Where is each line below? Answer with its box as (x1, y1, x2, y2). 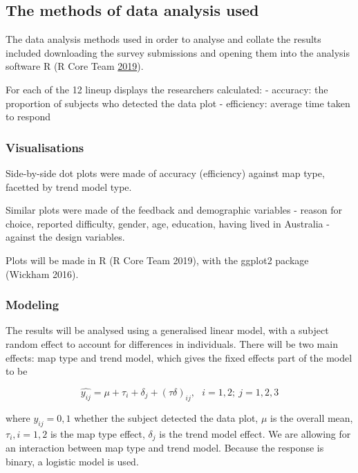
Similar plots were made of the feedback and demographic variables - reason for (6, 203, 342, 217)
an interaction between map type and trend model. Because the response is (6, 440, 324, 454)
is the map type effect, (50, 426, 145, 440)
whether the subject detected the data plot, (74, 410, 258, 425)
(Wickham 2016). (6, 266, 79, 281)
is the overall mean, (270, 410, 353, 425)
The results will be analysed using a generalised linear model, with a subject (6, 323, 329, 337)
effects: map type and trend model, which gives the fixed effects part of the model (6, 350, 352, 364)
